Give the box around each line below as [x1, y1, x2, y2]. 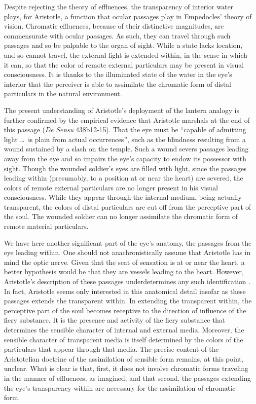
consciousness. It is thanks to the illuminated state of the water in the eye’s [4, 69, 232, 79]
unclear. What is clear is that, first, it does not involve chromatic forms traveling [4, 363, 249, 373]
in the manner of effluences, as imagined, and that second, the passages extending [4, 372, 251, 383]
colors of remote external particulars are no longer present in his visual [4, 182, 218, 192]
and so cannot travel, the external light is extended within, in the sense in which [4, 49, 248, 60]
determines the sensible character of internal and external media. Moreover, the [4, 325, 244, 334]
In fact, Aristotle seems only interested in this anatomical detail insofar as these [4, 286, 246, 296]
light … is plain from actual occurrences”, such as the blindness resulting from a [4, 134, 246, 144]
